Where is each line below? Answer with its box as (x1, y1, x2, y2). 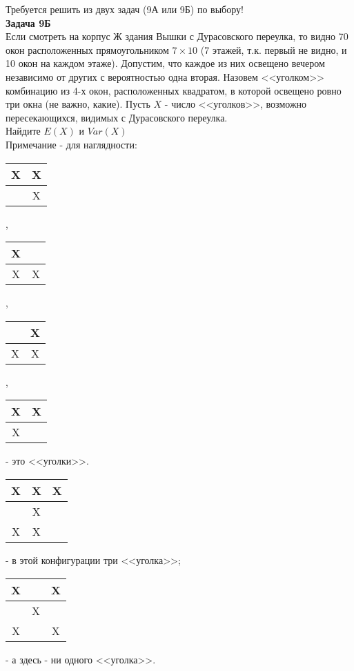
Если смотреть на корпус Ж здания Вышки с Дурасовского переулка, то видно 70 (6, 29, 348, 43)
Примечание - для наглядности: (6, 137, 137, 151)
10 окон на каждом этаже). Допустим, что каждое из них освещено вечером (6, 56, 325, 70)
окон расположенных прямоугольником (6, 42, 169, 57)
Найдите (6, 124, 41, 138)
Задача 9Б (6, 15, 51, 30)
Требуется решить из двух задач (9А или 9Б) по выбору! (6, 2, 244, 16)
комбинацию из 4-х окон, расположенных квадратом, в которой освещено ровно (6, 83, 342, 97)
